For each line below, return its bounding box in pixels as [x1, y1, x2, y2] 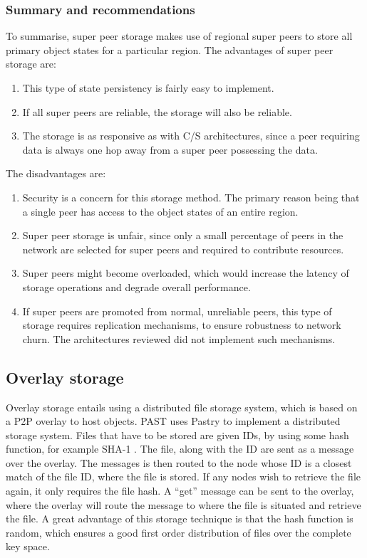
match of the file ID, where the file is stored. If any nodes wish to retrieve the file [6, 469, 361, 484]
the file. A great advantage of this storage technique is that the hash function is [6, 511, 353, 526]
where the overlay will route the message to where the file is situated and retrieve [6, 497, 361, 512]
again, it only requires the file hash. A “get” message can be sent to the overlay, [6, 483, 354, 498]
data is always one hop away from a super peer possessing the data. [22, 142, 318, 157]
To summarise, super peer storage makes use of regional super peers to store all [6, 28, 353, 43]
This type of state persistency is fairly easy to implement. [22, 80, 274, 95]
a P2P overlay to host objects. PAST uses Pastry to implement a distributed [6, 414, 341, 428]
